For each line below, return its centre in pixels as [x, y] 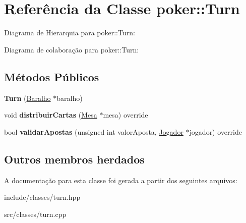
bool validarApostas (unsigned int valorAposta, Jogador [94, 131]
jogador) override [216, 131]
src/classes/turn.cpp [35, 214]
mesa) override [126, 115]
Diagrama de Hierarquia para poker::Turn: [70, 33]
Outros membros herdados [74, 159]
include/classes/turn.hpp [42, 197]
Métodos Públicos [52, 76]
